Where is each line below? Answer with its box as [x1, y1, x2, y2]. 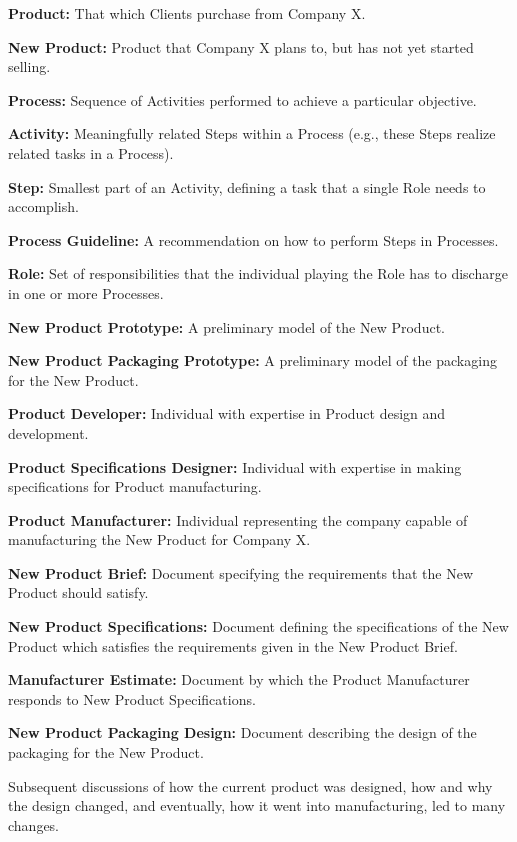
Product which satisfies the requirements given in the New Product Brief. [8, 635, 458, 656]
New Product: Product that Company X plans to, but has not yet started [8, 36, 474, 57]
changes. [8, 814, 60, 835]
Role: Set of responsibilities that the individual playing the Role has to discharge [8, 263, 508, 284]
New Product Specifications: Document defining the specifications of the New [8, 616, 509, 637]
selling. [8, 56, 51, 77]
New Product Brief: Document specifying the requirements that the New [8, 562, 473, 583]
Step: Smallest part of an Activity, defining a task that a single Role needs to [8, 176, 486, 197]
